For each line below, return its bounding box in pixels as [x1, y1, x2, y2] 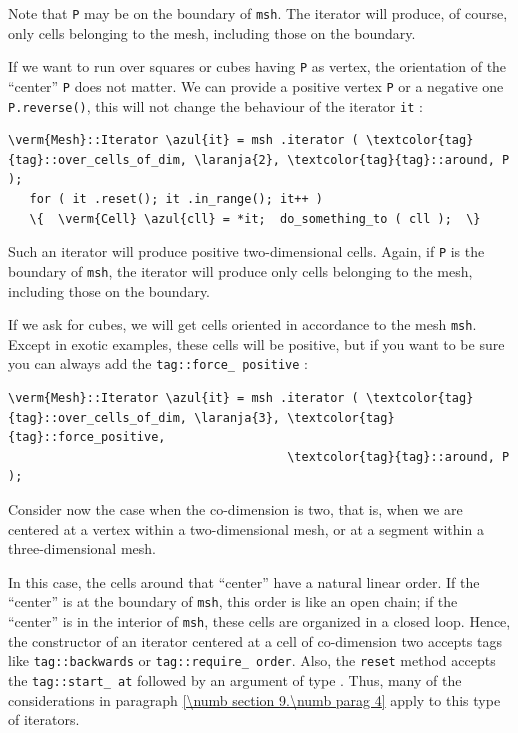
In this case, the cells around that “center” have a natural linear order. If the [8, 571, 480, 592]
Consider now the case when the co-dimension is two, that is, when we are [8, 498, 463, 519]
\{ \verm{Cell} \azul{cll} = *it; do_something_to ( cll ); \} [29, 211, 481, 226]
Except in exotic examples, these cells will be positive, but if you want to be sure [8, 333, 505, 354]
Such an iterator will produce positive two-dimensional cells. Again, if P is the [8, 241, 485, 262]
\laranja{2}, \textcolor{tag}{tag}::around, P [194, 152, 510, 167]
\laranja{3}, [194, 410, 281, 425]
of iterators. [8, 709, 80, 730]
